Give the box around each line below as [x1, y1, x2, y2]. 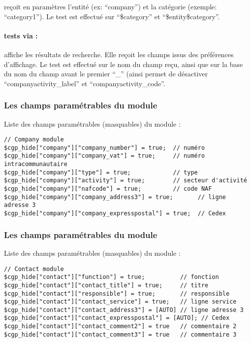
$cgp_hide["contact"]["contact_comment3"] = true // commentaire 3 [4, 331, 237, 338]
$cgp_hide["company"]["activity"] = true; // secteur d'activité [4, 177, 247, 184]
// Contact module [4, 265, 64, 273]
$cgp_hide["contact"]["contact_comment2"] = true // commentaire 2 [4, 323, 237, 330]
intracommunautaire [4, 161, 67, 168]
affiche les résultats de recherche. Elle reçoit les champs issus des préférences [4, 49, 234, 59]
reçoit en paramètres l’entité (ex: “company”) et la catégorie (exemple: [4, 1, 217, 11]
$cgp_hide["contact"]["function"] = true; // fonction [4, 274, 219, 281]
